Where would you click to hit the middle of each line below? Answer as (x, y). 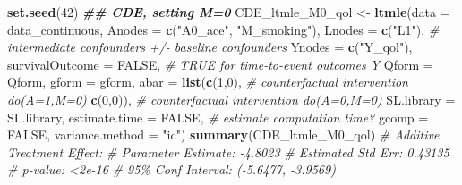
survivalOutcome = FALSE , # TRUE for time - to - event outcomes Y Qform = (220, 64)
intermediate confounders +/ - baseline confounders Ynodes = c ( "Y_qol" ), (210, 47)
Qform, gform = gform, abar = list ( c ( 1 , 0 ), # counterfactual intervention (208, 82)
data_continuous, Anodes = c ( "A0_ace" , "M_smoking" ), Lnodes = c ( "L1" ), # (223, 29)
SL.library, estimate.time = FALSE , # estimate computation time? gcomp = (218, 117)
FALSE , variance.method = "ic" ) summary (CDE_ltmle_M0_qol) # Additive (223, 135)
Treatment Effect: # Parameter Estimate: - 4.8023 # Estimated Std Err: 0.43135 (228, 151)
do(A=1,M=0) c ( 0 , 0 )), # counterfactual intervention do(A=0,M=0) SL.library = (231, 99)
